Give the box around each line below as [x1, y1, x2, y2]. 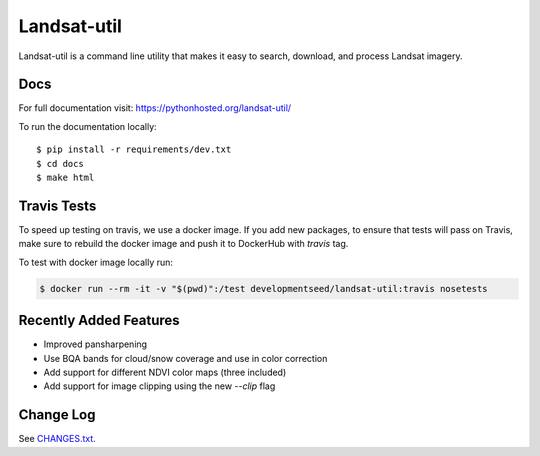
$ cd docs [36, 158, 84, 169]
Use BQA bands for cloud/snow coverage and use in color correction [43, 352, 328, 364]
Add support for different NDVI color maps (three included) [43, 366, 287, 378]
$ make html [36, 172, 95, 184]
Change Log [18, 406, 96, 424]
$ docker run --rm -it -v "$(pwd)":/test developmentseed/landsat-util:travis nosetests [39, 283, 489, 294]
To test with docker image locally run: [18, 256, 174, 268]
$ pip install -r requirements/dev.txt [36, 144, 232, 155]
